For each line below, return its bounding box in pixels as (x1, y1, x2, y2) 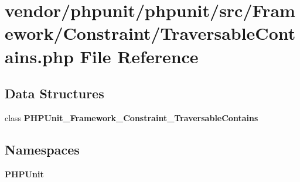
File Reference (80, 44, 199, 68)
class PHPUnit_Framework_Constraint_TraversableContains (5, 111, 258, 123)
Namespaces (5, 140, 80, 158)
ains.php (5, 44, 74, 68)
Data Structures (5, 84, 104, 102)
